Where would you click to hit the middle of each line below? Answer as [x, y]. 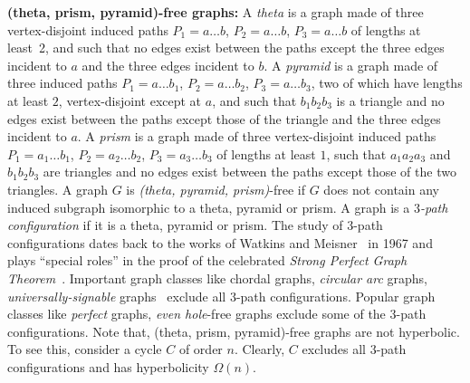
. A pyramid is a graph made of [351, 65]
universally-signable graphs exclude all [117, 296]
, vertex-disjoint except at [130, 100]
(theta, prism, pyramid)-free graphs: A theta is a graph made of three [216, 12]
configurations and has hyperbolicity [108, 366]
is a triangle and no [390, 100]
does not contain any [381, 189]
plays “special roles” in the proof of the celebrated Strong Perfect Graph [207, 260]
